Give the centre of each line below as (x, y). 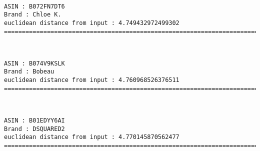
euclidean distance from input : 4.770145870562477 (92, 137)
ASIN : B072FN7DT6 (34, 6)
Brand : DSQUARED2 (34, 129)
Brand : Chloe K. (33, 15)
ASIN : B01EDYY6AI (34, 121)
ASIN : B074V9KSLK (34, 63)
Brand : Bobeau (29, 72)
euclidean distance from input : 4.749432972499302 (92, 23)
